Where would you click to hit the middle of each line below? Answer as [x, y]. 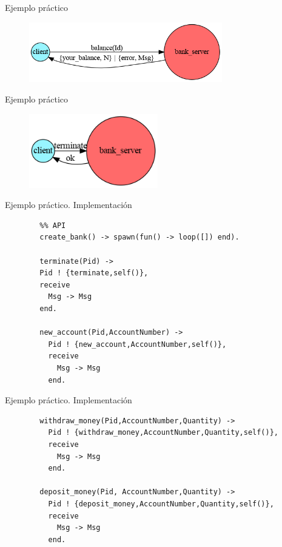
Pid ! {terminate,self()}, [94, 273]
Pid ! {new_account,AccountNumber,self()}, [137, 344]
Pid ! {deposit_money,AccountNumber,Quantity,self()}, [161, 504]
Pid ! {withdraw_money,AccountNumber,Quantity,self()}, [163, 433]
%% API [53, 225]
